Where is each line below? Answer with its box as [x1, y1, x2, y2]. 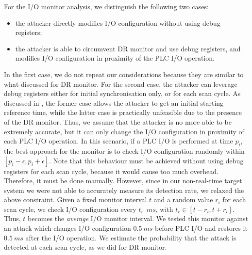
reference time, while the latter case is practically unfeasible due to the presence [4, 107, 242, 117]
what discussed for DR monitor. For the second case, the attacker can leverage [4, 79, 237, 89]
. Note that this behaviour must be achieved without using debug [49, 155, 244, 165]
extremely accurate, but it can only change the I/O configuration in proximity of [4, 126, 244, 136]
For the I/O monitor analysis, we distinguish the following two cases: [4, 1, 209, 11]
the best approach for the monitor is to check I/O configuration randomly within [4, 145, 245, 156]
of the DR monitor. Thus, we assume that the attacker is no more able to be [4, 116, 232, 127]
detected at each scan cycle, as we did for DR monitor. [4, 242, 167, 252]
